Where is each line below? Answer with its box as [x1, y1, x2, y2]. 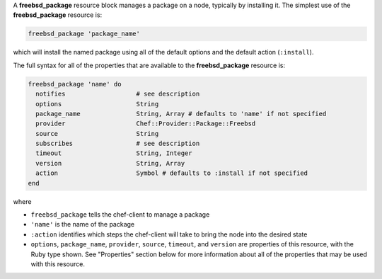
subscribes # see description [35, 139, 200, 148]
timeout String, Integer [35, 149, 192, 157]
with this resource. [30, 259, 85, 268]
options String [35, 100, 159, 108]
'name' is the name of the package [30, 220, 135, 229]
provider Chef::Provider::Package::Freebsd [35, 120, 256, 127]
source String [35, 130, 159, 137]
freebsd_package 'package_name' [28, 30, 141, 38]
